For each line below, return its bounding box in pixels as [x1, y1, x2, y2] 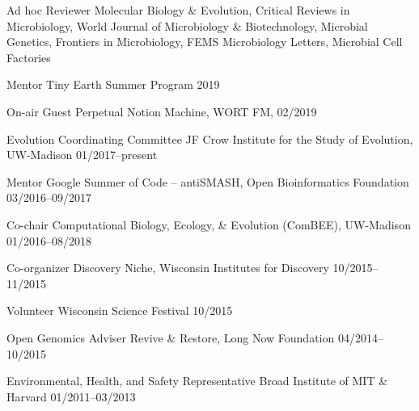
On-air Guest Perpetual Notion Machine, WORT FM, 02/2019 [6, 103, 317, 120]
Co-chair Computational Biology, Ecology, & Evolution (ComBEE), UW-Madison [6, 216, 411, 233]
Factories [6, 48, 51, 65]
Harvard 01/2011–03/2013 [6, 388, 136, 405]
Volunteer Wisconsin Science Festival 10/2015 [6, 302, 233, 319]
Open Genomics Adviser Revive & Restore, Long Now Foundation [6, 329, 335, 346]
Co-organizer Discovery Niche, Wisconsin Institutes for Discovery [6, 259, 329, 276]
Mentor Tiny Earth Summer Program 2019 [6, 76, 220, 93]
